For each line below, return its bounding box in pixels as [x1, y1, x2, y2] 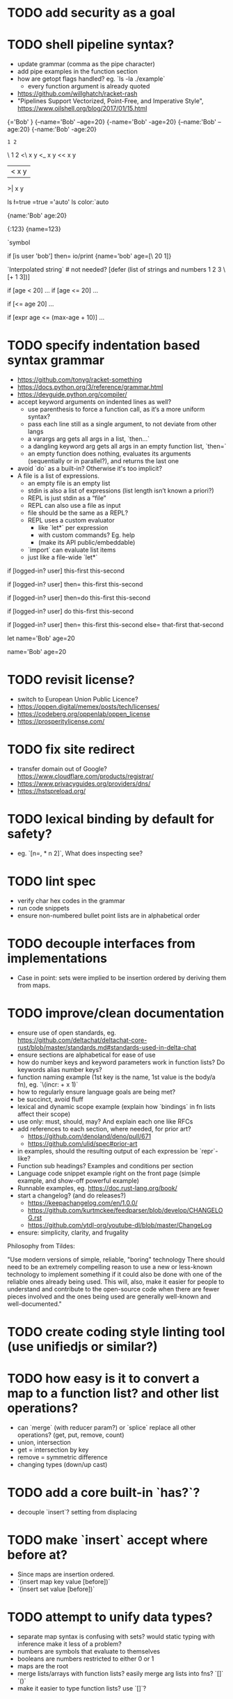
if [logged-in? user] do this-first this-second [7, 607, 134, 616]
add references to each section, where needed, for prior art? [17, 1124, 191, 1133]
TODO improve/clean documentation [7, 1005, 225, 1021]
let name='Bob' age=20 [7, 634, 75, 642]
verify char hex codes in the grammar [17, 897, 125, 905]
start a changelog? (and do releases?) [17, 1191, 127, 1200]
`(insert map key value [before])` [17, 1577, 111, 1585]
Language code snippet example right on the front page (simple [17, 1169, 200, 1177]
